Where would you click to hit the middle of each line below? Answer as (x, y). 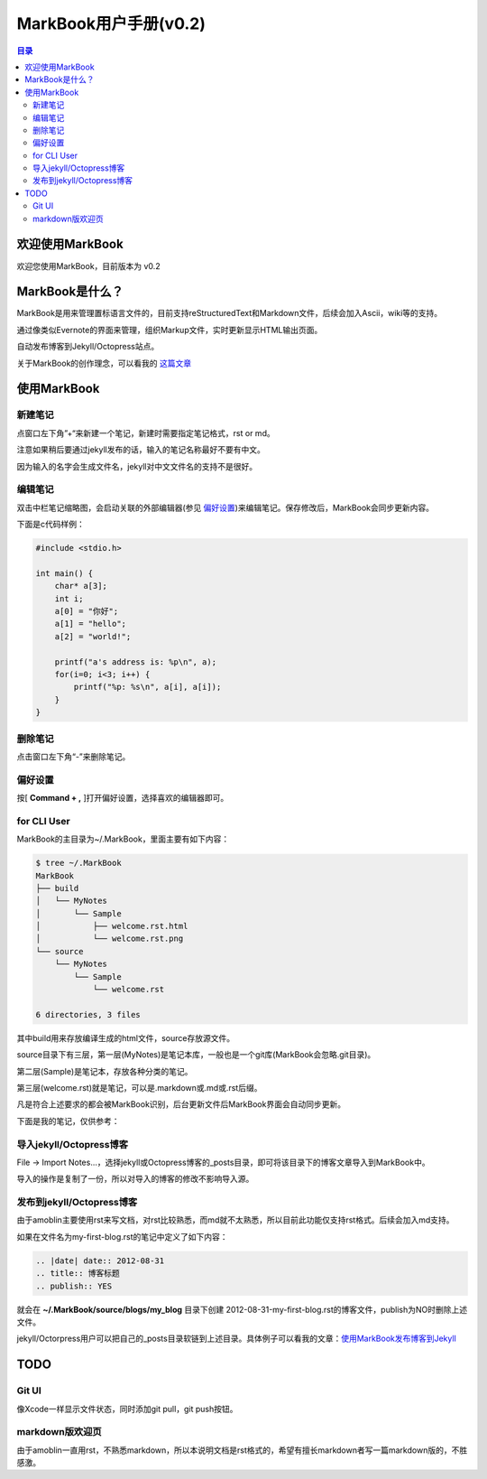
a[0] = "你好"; (87, 611)
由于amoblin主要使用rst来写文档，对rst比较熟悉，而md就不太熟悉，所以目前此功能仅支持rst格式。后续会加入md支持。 (235, 1220)
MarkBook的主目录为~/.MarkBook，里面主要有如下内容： (123, 839)
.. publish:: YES (74, 1286)
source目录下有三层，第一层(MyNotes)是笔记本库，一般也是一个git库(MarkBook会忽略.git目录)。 (196, 1055)
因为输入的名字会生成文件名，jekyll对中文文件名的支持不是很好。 (137, 466)
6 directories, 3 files (88, 1014)
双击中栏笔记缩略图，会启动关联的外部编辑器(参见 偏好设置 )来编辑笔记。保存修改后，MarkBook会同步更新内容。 (225, 507)
